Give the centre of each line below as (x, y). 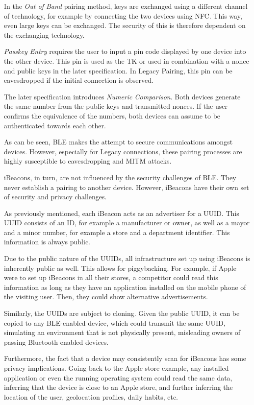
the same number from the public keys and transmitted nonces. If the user (116, 106)
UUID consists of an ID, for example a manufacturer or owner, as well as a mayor (127, 223)
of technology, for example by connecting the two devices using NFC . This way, (123, 15)
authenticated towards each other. (55, 125)
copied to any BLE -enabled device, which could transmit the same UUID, (115, 322)
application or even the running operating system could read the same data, (118, 377)
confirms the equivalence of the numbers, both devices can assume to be (112, 115)
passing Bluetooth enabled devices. (56, 342)
